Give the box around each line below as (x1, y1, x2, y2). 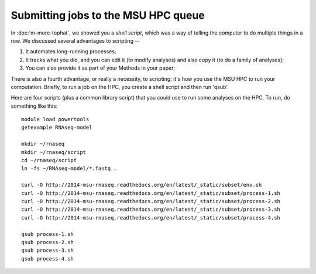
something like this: (11, 102, 58, 109)
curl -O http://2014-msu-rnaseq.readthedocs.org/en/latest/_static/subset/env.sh (21, 181, 262, 189)
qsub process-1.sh (21, 231, 74, 237)
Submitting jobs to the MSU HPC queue (11, 9, 205, 22)
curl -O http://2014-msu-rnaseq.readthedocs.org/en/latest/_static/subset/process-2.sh (21, 198, 281, 204)
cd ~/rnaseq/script (21, 157, 77, 164)
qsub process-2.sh (21, 239, 74, 245)
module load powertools (21, 116, 90, 123)
